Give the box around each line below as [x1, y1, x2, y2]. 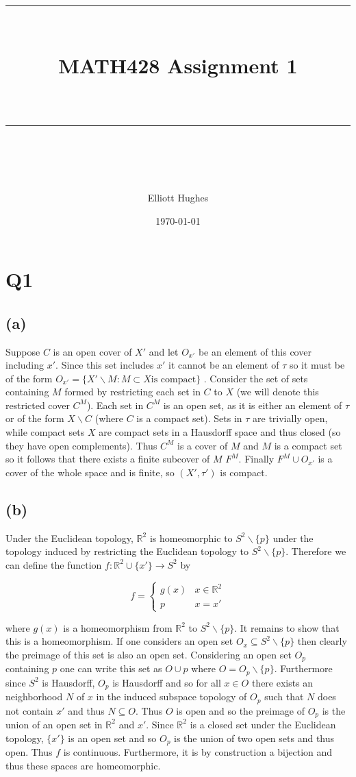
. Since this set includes [55, 358, 154, 372]
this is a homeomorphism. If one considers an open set [5, 634, 233, 648]
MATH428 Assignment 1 [58, 51, 298, 79]
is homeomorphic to [149, 530, 233, 545]
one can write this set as [60, 661, 162, 676]
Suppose [5, 344, 40, 358]
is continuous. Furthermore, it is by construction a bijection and [63, 745, 333, 758]
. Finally [238, 452, 275, 466]
